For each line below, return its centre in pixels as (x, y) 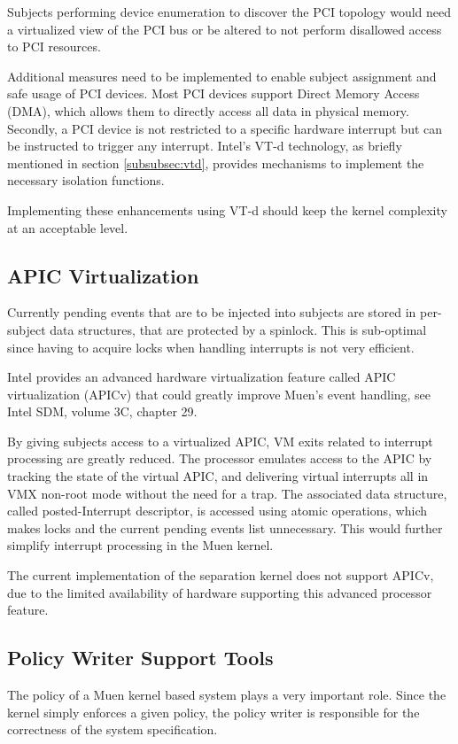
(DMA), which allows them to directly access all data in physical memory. (208, 110)
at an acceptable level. (68, 227)
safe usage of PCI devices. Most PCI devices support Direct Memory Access (213, 93)
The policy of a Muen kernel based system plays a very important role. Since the (227, 695)
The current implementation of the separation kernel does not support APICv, (221, 575)
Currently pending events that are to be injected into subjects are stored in (212, 312)
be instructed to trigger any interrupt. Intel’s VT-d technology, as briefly (205, 146)
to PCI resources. (54, 46)
